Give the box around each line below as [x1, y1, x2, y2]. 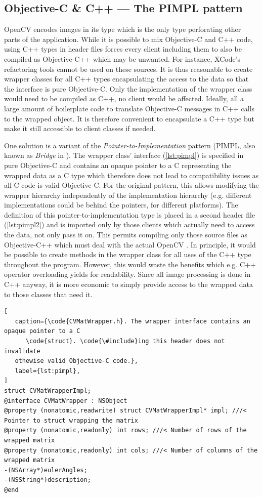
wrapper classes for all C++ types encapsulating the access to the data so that [4, 73, 249, 84]
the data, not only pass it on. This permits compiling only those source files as [4, 229, 247, 240]
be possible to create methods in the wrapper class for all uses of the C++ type [4, 249, 251, 260]
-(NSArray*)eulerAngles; [4, 466, 87, 474]
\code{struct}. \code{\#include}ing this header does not [25, 338, 225, 345]
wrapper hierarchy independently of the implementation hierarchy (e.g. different [4, 189, 252, 200]
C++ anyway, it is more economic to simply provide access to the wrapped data [4, 279, 253, 289]
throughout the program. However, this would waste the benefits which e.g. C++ [4, 259, 256, 269]
